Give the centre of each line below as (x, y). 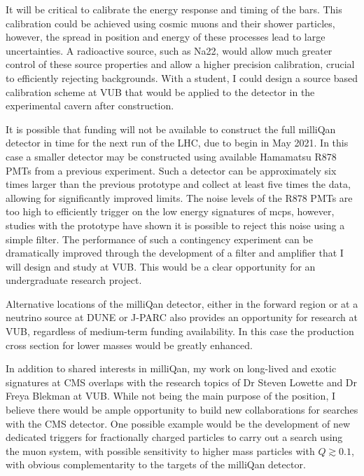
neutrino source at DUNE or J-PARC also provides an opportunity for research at (182, 317)
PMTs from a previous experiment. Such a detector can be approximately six (171, 170)
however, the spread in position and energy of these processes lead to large (166, 37)
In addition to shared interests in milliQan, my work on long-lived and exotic (171, 368)
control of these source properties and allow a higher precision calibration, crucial (180, 64)
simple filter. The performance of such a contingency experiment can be (159, 239)
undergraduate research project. (74, 280)
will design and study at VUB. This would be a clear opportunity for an (161, 266)
